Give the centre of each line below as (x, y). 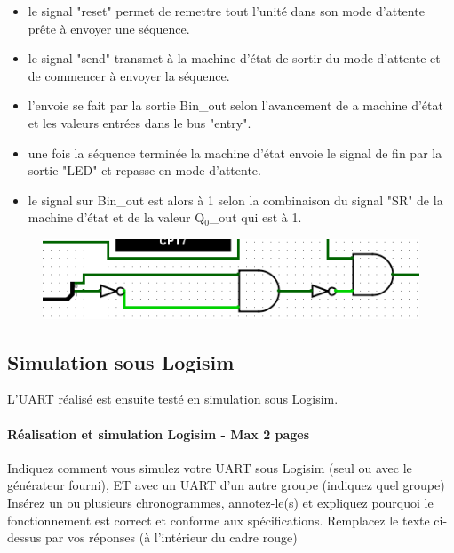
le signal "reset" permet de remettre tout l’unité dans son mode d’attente (226, 11)
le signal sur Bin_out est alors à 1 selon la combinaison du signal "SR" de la (235, 200)
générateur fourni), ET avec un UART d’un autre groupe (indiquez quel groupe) (226, 485)
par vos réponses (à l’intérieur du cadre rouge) (171, 537)
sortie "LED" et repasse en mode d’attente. (144, 170)
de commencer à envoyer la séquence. (129, 75)
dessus (24, 537)
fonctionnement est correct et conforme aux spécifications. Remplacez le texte (219, 520)
